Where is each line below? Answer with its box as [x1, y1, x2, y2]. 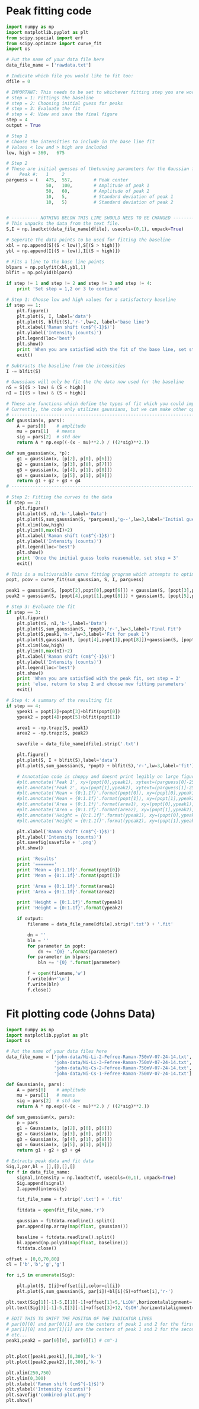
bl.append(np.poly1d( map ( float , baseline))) [17, 1239, 129, 1245]
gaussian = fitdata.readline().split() [17, 1218, 115, 1224]
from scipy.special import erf [6, 34, 84, 41]
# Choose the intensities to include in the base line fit [6, 139, 155, 145]
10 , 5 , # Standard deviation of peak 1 [46, 193, 174, 200]
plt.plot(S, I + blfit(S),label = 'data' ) [17, 757, 118, 764]
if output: [17, 916, 44, 922]
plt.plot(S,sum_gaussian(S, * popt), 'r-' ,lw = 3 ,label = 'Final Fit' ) [17, 626, 182, 632]
